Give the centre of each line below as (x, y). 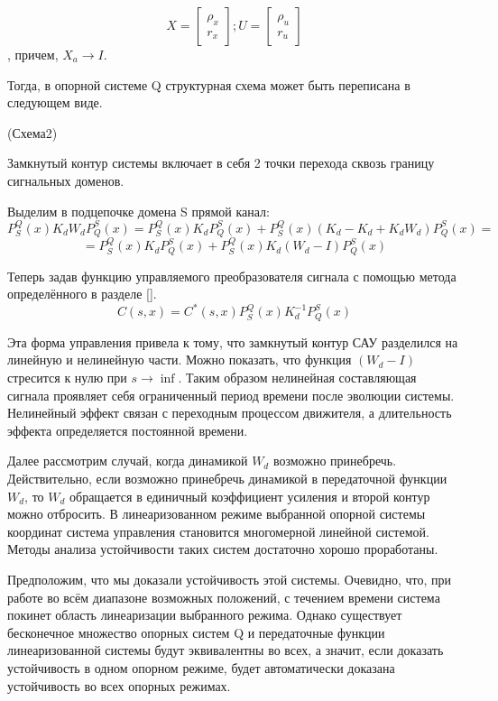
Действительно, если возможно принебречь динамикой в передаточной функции (227, 478)
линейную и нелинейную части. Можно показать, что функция (180, 360)
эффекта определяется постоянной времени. (128, 430)
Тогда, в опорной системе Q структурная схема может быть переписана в (209, 84)
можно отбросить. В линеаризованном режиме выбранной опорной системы (217, 514)
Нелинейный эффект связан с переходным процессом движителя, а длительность (230, 413)
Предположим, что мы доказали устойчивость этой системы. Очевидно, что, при (230, 579)
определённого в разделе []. (82, 294)
